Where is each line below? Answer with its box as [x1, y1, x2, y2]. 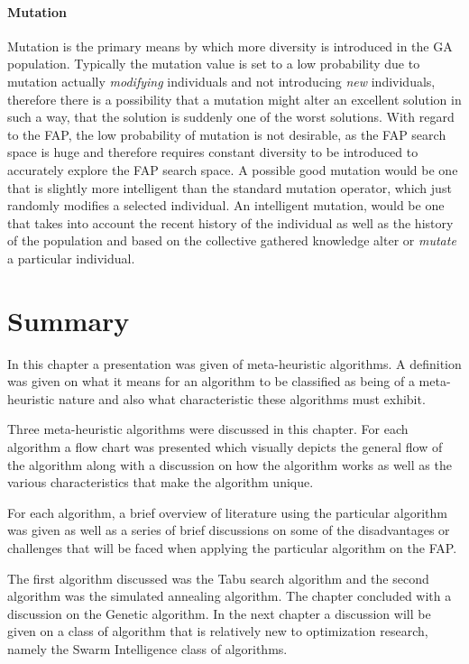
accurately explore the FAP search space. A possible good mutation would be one [7, 160, 458, 179]
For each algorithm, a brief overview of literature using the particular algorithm [7, 503, 447, 521]
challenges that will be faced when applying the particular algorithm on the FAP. [7, 538, 457, 557]
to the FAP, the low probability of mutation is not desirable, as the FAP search [7, 124, 446, 143]
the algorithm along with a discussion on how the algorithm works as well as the [7, 455, 452, 474]
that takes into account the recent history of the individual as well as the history [7, 213, 454, 232]
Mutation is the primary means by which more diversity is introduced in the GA [7, 36, 453, 55]
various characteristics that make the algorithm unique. [7, 473, 314, 492]
